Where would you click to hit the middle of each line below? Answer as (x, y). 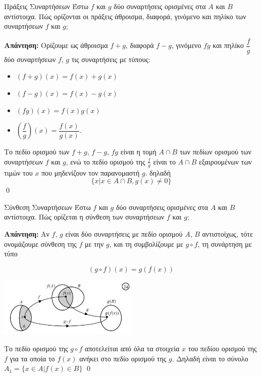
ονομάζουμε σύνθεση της (40, 244)
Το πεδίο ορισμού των (37, 152)
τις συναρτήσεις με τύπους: (111, 59)
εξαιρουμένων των (225, 161)
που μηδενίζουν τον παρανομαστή (91, 172)
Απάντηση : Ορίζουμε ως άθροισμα (56, 45)
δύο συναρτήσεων (30, 59)
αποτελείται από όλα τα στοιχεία (132, 348)
